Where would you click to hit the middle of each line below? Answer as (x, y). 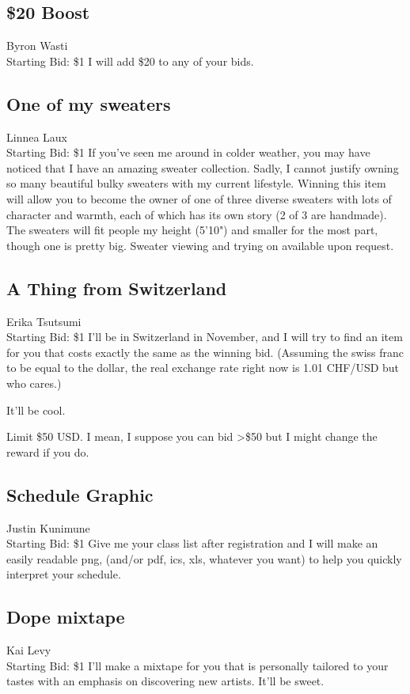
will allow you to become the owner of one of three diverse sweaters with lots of (199, 198)
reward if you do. (48, 451)
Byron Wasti (37, 46)
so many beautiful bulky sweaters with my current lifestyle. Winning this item (196, 183)
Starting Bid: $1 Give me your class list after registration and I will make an (192, 543)
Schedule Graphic (80, 494)
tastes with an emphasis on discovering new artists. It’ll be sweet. (165, 681)
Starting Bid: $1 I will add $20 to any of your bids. (130, 61)
